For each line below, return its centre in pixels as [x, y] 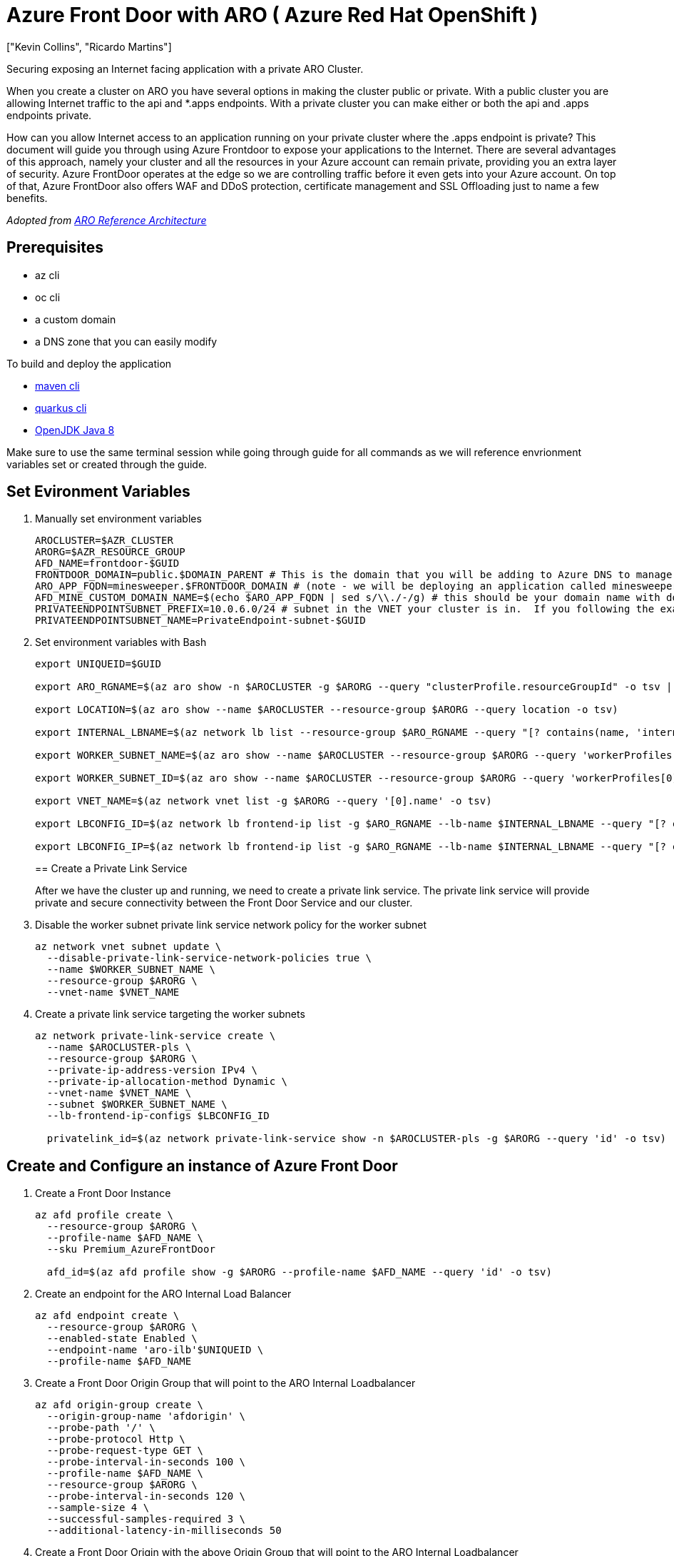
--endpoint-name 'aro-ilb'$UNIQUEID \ [155, 1350]
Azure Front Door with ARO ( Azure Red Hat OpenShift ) [272, 15]
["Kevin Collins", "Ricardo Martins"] [89, 46]
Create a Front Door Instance [103, 1193]
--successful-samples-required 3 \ [146, 1519]
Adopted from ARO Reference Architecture [107, 220]
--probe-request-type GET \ [125, 1451]
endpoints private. [49, 115]
